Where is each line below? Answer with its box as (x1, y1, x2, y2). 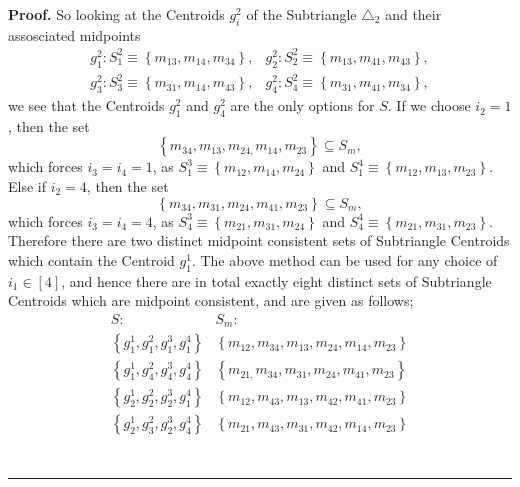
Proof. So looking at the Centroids (8, 4, 225, 24)
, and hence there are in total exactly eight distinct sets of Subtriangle (61, 270, 492, 291)
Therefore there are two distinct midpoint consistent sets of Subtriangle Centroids (8, 230, 510, 251)
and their (385, 4, 442, 24)
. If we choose (387, 95, 471, 116)
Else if (8, 176, 46, 197)
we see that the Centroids (8, 95, 165, 116)
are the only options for (230, 95, 375, 116)
